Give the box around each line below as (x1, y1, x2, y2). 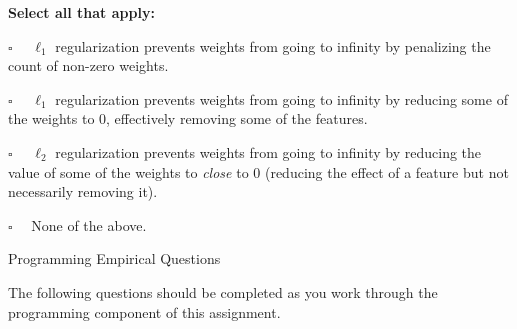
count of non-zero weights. (8, 55, 169, 76)
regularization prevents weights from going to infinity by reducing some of (55, 88, 508, 109)
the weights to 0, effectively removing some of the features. (8, 108, 368, 129)
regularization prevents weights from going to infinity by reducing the (55, 141, 482, 162)
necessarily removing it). (8, 181, 158, 202)
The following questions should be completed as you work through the (8, 281, 438, 302)
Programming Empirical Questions (8, 248, 221, 269)
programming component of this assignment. (8, 301, 281, 322)
